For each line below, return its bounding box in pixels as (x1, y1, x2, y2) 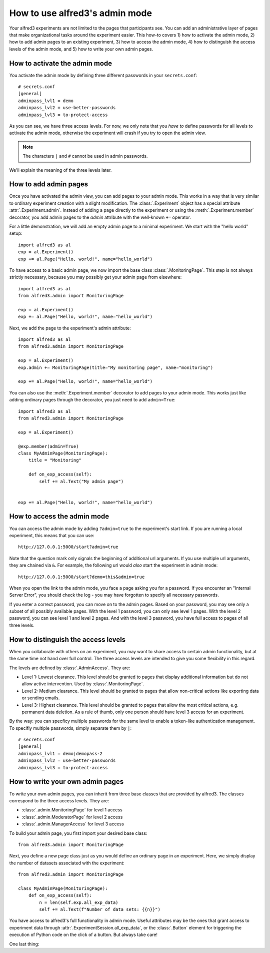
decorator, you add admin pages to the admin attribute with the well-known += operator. (9, 214, 191, 220)
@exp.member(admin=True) (18, 443, 79, 449)
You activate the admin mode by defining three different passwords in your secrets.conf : (9, 72, 197, 78)
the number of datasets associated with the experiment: (9, 860, 124, 866)
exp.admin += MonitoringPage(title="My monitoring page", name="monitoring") (18, 364, 213, 370)
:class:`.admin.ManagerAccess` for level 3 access (21, 821, 124, 827)
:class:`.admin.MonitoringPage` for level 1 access (21, 807, 122, 813)
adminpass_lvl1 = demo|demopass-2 (18, 751, 102, 756)
